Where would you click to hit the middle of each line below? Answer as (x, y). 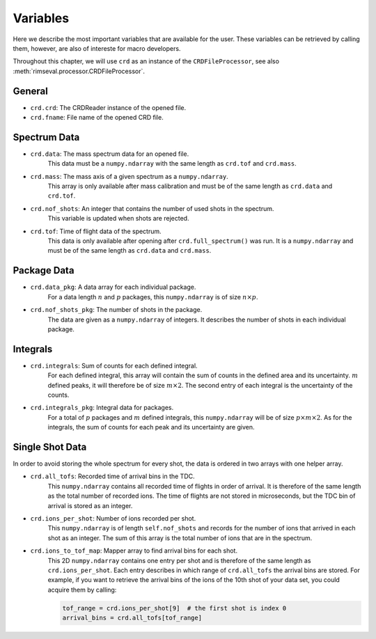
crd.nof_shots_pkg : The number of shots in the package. (116, 310)
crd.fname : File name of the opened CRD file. (97, 118)
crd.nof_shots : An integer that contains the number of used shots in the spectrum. (152, 208)
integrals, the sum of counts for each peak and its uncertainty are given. (151, 427)
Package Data (44, 270)
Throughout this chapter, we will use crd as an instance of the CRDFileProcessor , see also (146, 61)
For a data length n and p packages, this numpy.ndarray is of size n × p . (153, 297)
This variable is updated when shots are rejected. (118, 219)
